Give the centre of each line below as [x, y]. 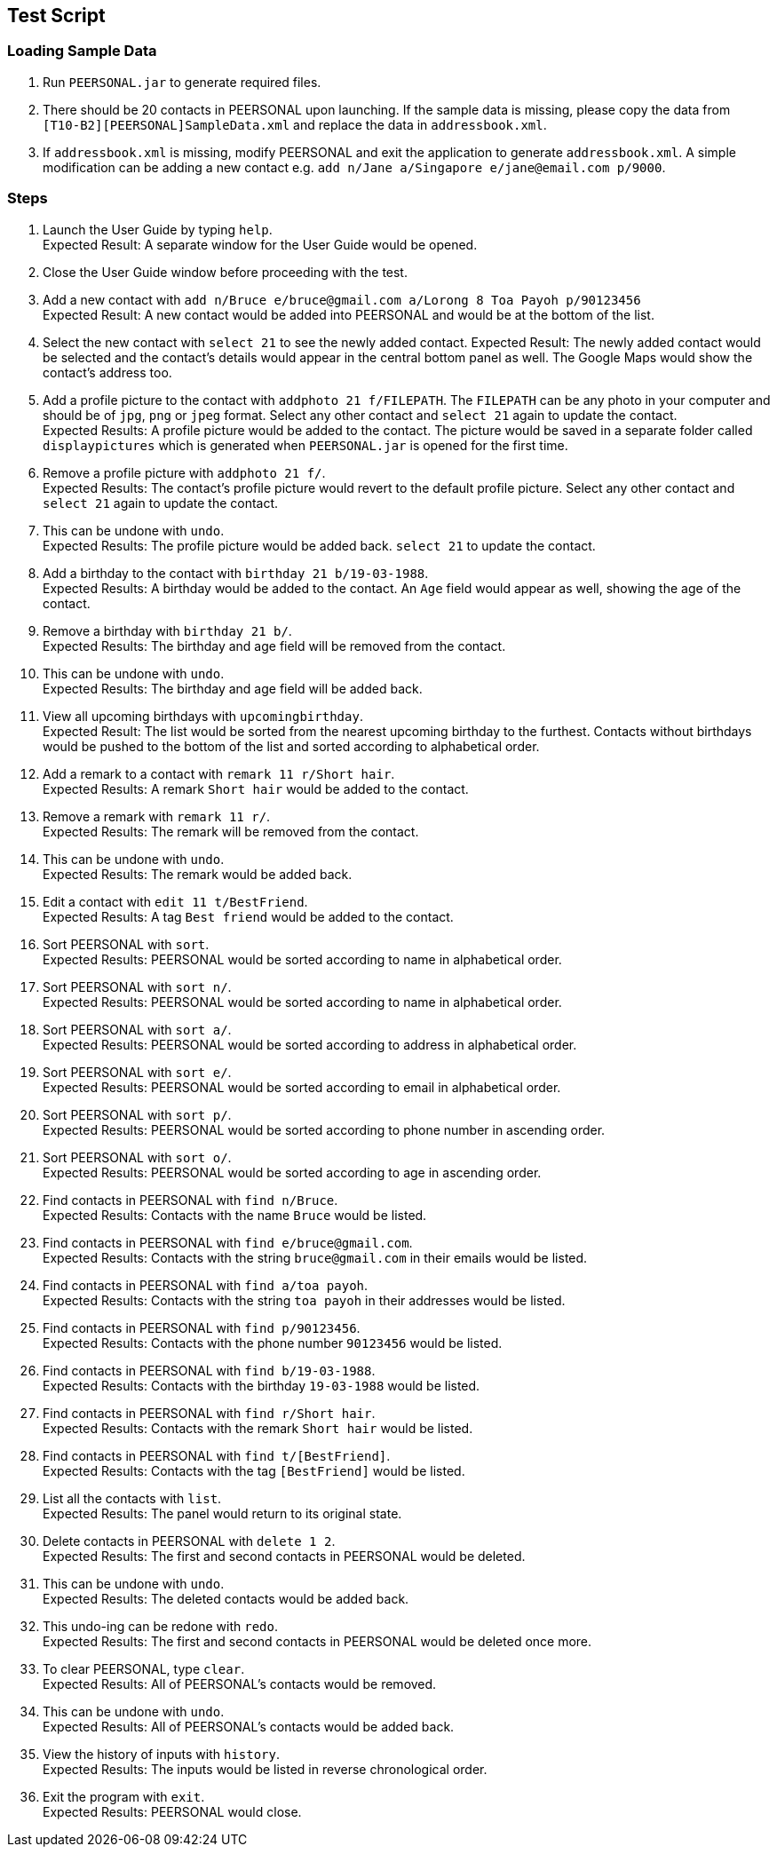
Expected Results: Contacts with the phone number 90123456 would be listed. [273, 1343]
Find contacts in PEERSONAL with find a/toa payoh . [206, 1285]
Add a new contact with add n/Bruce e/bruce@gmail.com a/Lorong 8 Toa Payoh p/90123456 [342, 299]
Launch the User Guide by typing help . [158, 229]
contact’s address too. [107, 372]
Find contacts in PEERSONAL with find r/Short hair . [209, 1413]
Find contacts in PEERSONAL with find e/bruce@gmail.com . [228, 1242]
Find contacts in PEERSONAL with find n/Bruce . [190, 1200]
